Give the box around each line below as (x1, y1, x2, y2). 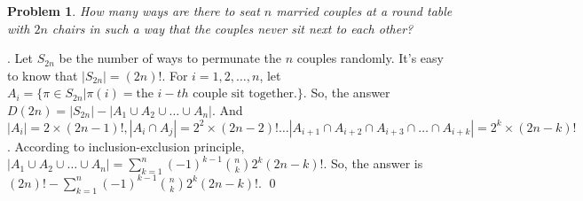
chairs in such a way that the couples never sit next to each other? (51, 19, 414, 37)
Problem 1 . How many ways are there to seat (7, 2, 260, 19)
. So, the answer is (323, 154, 423, 173)
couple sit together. (193, 88, 297, 101)
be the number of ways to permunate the (59, 49, 282, 67)
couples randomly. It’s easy (296, 49, 444, 67)
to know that (7, 66, 78, 84)
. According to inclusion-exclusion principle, (7, 136, 245, 155)
